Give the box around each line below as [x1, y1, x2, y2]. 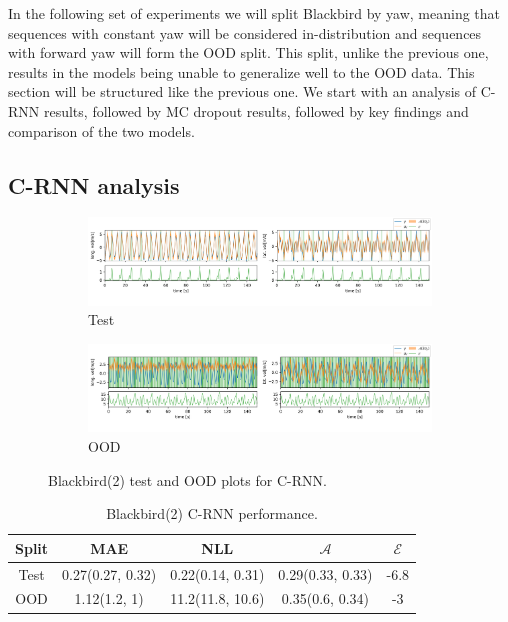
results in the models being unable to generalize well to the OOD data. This [8, 61, 475, 82]
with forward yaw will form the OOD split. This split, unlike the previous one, [8, 42, 489, 63]
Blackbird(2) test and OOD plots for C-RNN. [48, 469, 327, 490]
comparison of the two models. [8, 120, 195, 141]
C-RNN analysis [8, 169, 180, 200]
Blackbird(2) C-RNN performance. [106, 503, 318, 524]
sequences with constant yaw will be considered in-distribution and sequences [8, 22, 482, 43]
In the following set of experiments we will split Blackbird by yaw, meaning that [8, 3, 501, 23]
